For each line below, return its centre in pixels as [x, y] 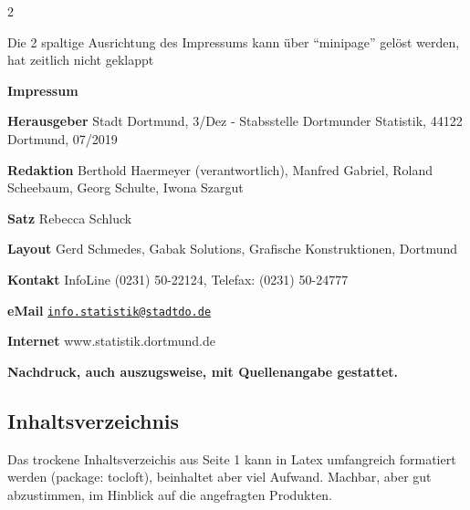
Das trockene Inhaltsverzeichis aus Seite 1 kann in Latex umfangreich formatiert [232, 458]
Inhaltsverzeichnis [94, 420]
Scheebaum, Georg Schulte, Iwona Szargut [125, 187]
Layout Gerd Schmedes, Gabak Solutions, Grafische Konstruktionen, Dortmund [233, 249]
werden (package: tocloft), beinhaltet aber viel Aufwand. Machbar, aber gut [219, 477]
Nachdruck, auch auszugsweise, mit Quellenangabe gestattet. [203, 371]
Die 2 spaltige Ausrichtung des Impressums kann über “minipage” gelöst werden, [234, 42]
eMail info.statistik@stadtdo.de [110, 310]
